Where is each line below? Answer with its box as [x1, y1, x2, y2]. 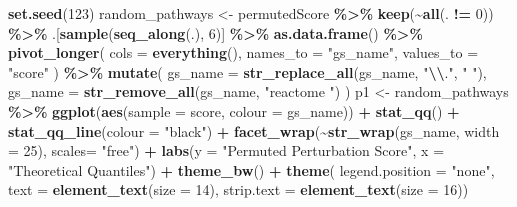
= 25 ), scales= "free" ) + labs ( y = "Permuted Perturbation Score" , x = [8, 140, 445, 161]
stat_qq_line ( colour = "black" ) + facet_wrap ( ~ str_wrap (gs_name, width [8, 120, 500, 141]
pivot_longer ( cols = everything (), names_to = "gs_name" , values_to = [8, 42, 479, 63]
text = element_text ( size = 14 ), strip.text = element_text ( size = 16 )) [8, 179, 469, 200]
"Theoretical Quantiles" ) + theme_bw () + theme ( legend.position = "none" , [8, 159, 495, 180]
